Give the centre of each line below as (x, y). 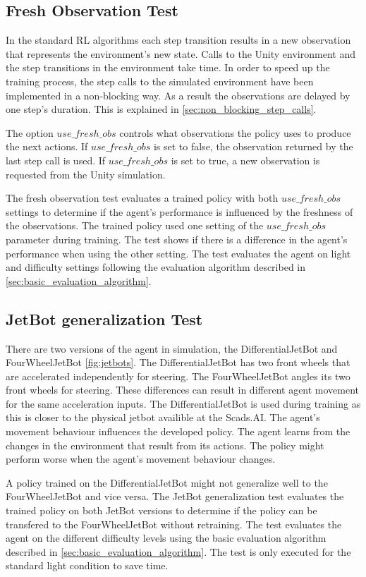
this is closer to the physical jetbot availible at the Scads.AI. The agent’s (163, 417)
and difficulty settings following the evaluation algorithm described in (156, 267)
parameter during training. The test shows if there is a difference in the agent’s (177, 239)
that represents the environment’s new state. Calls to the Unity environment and (181, 53)
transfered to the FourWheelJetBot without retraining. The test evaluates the (174, 524)
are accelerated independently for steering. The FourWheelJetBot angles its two (178, 376)
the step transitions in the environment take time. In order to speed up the (168, 67)
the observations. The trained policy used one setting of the (135, 225)
